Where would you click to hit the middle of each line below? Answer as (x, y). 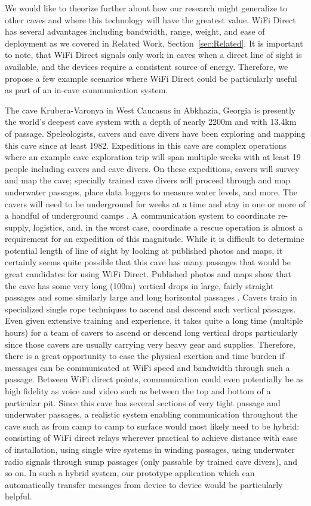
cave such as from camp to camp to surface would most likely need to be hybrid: (152, 426)
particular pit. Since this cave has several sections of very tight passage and (143, 402)
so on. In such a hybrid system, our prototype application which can (130, 473)
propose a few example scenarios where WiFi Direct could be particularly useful (151, 78)
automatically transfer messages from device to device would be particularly (144, 484)
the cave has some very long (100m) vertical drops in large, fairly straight (139, 285)
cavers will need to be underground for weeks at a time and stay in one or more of (155, 203)
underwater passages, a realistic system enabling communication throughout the (151, 414)
